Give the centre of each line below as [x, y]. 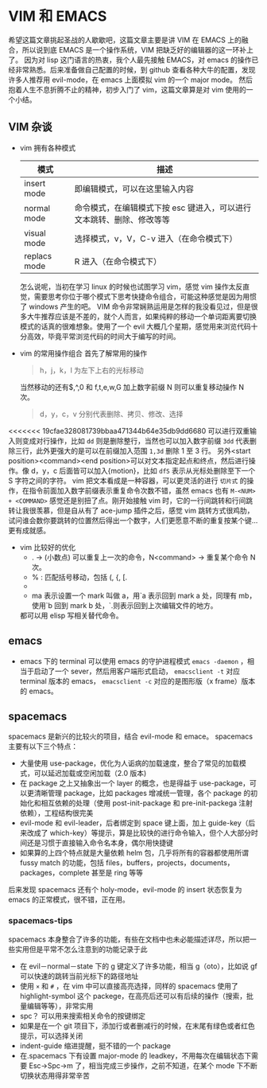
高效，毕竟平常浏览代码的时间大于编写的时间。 [103, 336]
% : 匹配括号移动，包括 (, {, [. [79, 577]
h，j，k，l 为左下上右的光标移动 [92, 370]
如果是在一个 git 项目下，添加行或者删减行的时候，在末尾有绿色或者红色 [137, 1026]
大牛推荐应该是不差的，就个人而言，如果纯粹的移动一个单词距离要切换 [141, 316]
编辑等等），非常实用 [60, 1006]
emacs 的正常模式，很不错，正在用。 [69, 899]
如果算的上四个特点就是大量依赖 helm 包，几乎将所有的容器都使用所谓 [134, 853]
